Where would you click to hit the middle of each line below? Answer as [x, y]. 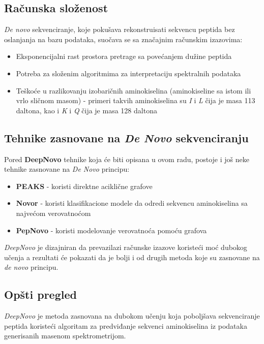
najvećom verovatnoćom [53, 213]
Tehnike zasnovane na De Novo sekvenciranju [126, 137]
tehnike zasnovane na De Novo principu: [67, 169]
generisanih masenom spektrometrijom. [65, 336]
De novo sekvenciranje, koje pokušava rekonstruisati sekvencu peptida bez [120, 29]
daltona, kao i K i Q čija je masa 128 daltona [86, 110]
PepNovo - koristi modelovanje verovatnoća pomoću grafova [111, 230]
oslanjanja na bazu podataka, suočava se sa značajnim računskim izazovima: [123, 39]
